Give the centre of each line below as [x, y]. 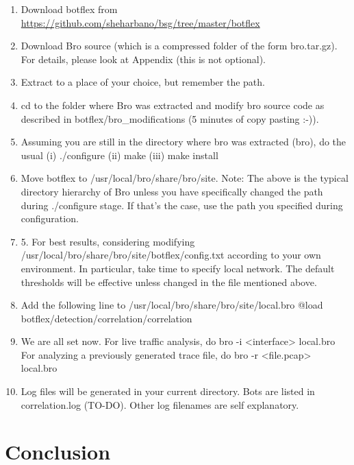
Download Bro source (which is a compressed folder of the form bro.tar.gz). [179, 46]
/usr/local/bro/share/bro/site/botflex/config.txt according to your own [171, 255]
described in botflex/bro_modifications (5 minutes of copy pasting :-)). [170, 118]
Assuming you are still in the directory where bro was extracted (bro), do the [184, 142]
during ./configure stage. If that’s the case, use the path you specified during [182, 205]
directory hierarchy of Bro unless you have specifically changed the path [172, 191]
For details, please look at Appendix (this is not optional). [143, 59]
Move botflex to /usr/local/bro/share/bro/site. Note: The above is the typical [185, 178]
